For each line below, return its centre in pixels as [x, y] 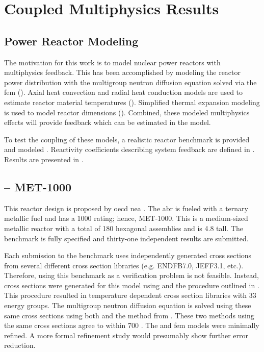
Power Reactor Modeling [71, 41]
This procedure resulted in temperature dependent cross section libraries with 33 [130, 295]
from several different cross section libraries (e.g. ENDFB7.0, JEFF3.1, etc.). [124, 265]
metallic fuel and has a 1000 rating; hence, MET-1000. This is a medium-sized [126, 218]
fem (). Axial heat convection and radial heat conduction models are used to [124, 92]
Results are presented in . [44, 159]
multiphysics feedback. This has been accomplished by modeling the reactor [123, 72]
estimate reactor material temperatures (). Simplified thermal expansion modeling [132, 102]
